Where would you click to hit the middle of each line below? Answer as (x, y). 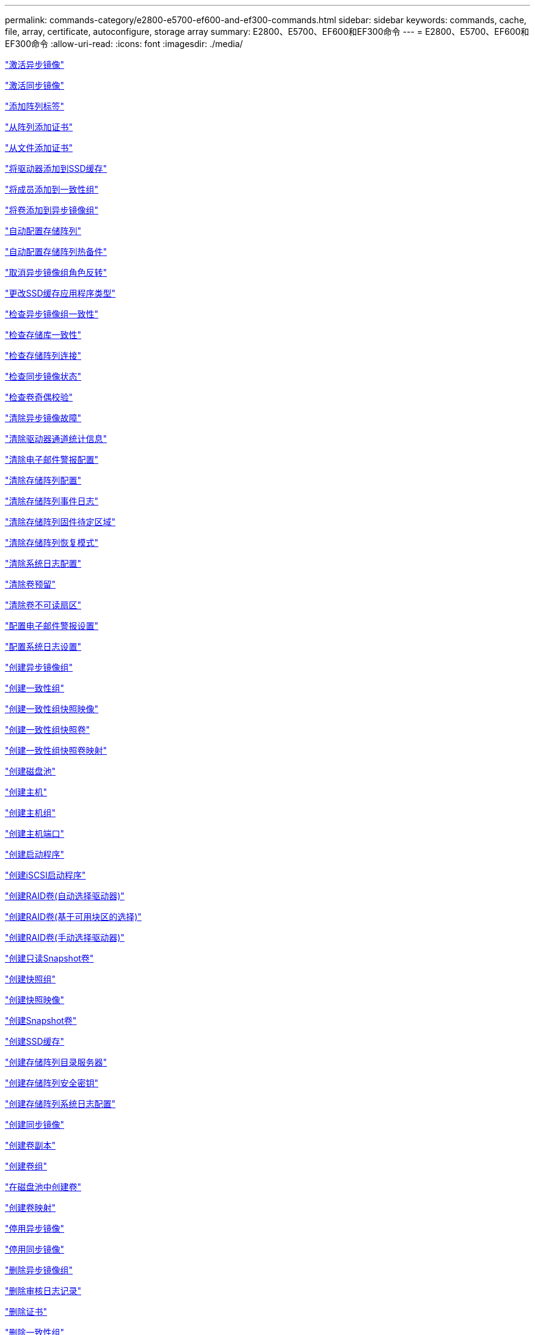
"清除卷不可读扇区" (43, 605)
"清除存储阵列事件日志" (52, 501)
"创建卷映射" (31, 1208)
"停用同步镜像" (35, 1249)
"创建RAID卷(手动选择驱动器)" (65, 937)
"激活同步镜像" (35, 85)
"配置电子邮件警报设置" (52, 626)
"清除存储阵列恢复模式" (52, 542)
